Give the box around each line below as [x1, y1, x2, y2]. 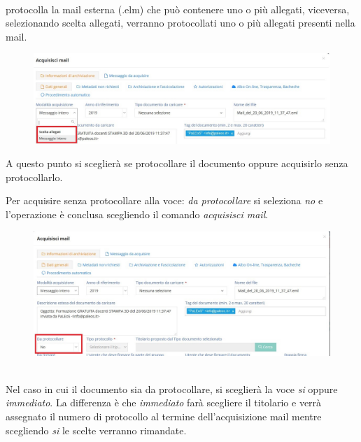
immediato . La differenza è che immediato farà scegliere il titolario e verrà [6, 395, 322, 410]
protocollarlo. [6, 169, 63, 184]
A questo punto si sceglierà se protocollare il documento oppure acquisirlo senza [6, 156, 348, 171]
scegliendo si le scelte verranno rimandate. [6, 422, 187, 437]
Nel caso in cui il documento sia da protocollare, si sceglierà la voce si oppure [6, 381, 338, 396]
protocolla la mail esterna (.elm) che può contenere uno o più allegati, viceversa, [6, 1, 350, 16]
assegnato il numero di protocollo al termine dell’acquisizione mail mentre [6, 408, 322, 423]
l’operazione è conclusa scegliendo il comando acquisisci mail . [6, 206, 269, 221]
